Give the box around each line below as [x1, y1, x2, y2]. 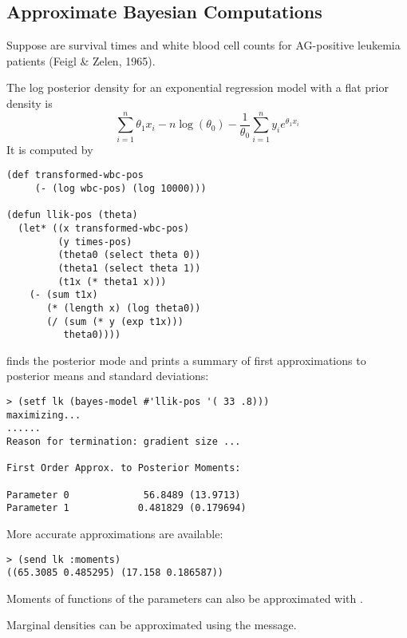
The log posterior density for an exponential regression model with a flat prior [6, 79, 389, 96]
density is [6, 94, 53, 111]
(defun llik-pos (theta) [6, 209, 138, 221]
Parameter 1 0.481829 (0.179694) [6, 502, 247, 514]
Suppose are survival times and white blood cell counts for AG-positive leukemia [6, 37, 401, 53]
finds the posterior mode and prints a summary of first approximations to [6, 351, 366, 368]
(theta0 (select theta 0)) [57, 249, 201, 261]
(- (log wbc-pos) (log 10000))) [34, 182, 207, 194]
